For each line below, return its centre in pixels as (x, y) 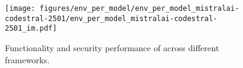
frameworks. (27, 59)
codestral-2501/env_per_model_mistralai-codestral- (111, 18)
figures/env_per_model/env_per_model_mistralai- (139, 8)
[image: (20, 8)
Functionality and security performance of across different (112, 47)
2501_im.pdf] (31, 29)
